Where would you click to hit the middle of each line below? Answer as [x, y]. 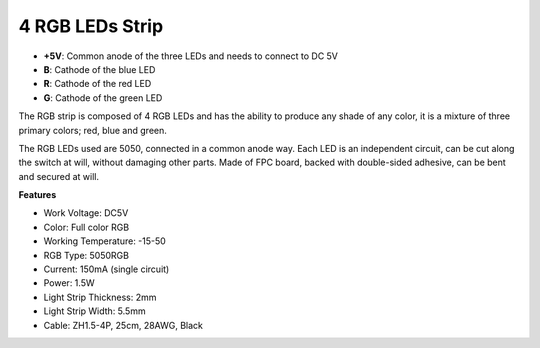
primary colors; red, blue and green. [92, 130]
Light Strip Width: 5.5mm [94, 311]
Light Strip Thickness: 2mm [100, 297]
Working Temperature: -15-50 [105, 241]
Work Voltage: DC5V [86, 213]
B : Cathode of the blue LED [99, 69]
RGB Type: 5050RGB [86, 255]
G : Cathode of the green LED [103, 97]
